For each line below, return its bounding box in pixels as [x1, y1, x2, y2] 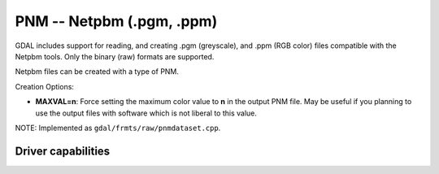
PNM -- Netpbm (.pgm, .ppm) [15, 12, 218, 30]
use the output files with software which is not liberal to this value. [35, 108, 258, 118]
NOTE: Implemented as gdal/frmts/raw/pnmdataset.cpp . [15, 123, 221, 133]
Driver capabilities [15, 144, 111, 158]
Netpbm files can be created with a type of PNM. [15, 67, 179, 76]
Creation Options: [15, 81, 75, 91]
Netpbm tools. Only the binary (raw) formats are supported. [15, 51, 215, 61]
